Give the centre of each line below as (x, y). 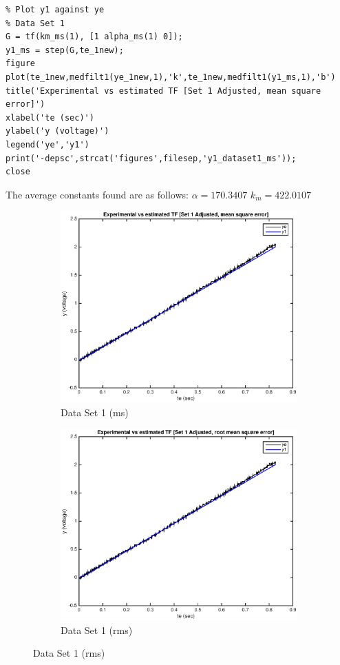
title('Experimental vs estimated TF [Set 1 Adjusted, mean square (163, 91)
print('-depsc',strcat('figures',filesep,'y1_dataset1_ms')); (151, 158)
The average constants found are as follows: (97, 194)
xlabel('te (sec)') (50, 117)
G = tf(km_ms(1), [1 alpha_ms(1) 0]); (94, 37)
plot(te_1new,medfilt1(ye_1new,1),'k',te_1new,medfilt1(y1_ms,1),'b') (171, 77)
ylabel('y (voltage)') (57, 131)
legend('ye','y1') (47, 144)
